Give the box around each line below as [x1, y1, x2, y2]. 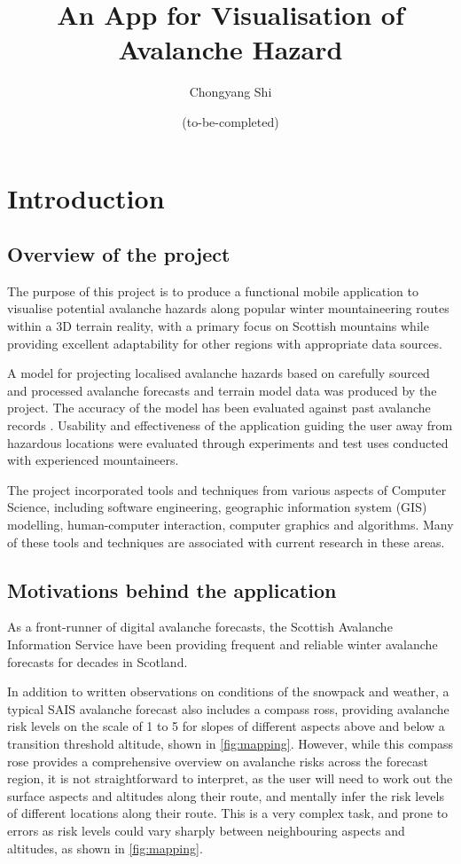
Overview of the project [7, 240, 230, 268]
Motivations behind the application [7, 576, 337, 603]
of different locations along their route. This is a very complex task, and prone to [7, 804, 449, 822]
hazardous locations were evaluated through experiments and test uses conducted [7, 433, 449, 452]
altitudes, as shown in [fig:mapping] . [7, 838, 203, 857]
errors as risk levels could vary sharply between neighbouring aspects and [7, 821, 405, 839]
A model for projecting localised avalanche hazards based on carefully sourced [7, 364, 430, 382]
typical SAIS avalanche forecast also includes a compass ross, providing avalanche [7, 699, 449, 718]
